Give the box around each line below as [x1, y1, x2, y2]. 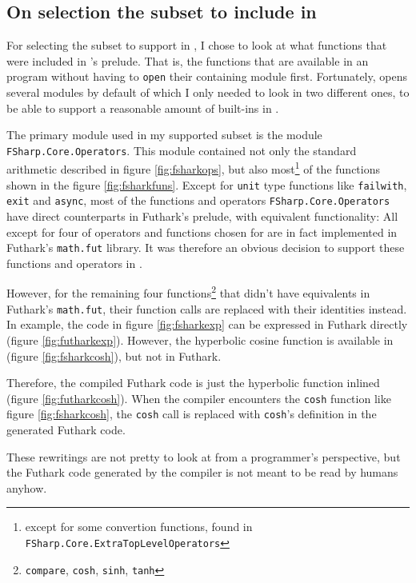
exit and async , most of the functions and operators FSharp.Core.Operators [6, 192, 390, 209]
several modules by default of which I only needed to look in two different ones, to [6, 84, 410, 101]
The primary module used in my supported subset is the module [6, 126, 322, 143]
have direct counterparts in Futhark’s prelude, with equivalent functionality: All [6, 208, 398, 225]
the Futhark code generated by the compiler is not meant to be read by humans [6, 464, 398, 481]
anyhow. [6, 479, 47, 496]
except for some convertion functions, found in [25, 518, 253, 535]
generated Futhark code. [6, 421, 126, 438]
